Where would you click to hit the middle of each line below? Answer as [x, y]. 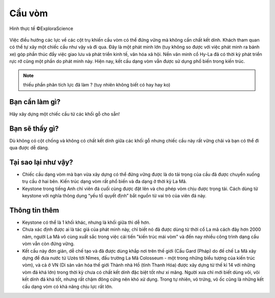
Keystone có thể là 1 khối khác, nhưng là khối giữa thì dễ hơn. [86, 222]
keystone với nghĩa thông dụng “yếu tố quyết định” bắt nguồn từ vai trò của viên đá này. [114, 196]
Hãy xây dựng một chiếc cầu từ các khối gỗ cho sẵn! [65, 114]
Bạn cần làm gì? [35, 102]
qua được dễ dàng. [29, 148]
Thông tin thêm [34, 210]
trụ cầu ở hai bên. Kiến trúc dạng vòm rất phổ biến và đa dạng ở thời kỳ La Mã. [104, 182]
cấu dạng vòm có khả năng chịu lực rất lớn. [67, 286]
